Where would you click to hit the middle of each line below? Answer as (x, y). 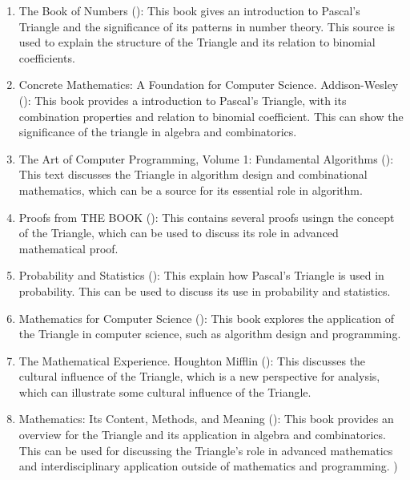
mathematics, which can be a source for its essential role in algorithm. (191, 190)
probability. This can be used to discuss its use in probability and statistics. (205, 290)
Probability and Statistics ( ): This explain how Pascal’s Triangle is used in (201, 275)
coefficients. (47, 57)
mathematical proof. (68, 248)
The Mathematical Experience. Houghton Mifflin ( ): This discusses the (192, 360)
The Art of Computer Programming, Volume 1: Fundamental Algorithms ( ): (206, 158)
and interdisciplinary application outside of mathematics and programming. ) (208, 466)
